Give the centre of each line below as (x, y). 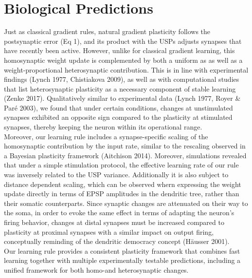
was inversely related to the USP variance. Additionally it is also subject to (116, 175)
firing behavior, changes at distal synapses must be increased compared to (114, 222)
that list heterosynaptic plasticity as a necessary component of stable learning (120, 88)
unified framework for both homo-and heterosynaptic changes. (96, 269)
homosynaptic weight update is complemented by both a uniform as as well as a (123, 60)
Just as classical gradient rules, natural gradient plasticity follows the (107, 31)
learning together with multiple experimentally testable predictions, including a (122, 260)
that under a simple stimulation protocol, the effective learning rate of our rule (121, 165)
